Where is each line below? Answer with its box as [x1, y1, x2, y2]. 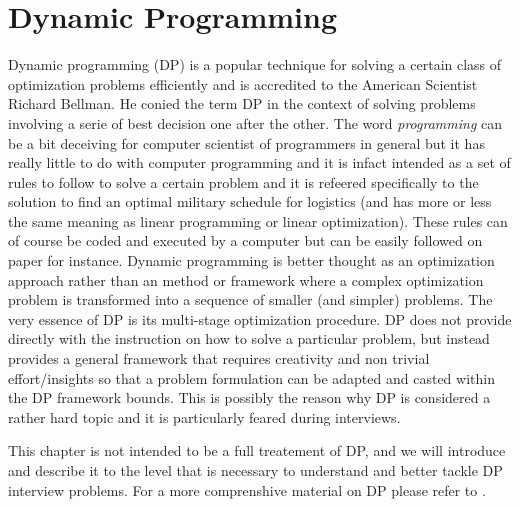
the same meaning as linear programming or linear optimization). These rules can [8, 210, 508, 231]
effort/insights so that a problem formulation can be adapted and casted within [8, 367, 495, 388]
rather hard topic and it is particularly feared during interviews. [8, 406, 401, 427]
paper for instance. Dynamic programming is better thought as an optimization [8, 250, 495, 271]
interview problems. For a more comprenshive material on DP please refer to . [8, 479, 486, 500]
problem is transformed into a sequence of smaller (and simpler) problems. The [8, 289, 493, 310]
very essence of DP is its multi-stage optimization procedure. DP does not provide [8, 308, 512, 329]
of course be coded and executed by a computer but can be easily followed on [8, 230, 483, 251]
